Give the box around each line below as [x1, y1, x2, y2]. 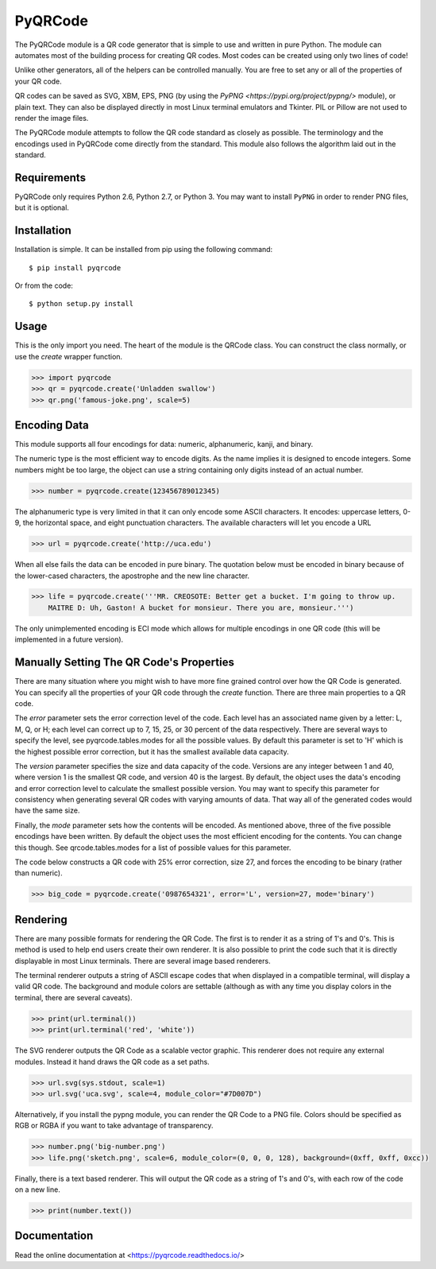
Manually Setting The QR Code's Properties [14, 656, 234, 669]
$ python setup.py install [29, 299, 134, 309]
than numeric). [14, 868, 63, 878]
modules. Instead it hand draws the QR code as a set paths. [14, 1057, 210, 1066]
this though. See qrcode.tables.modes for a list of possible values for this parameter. [14, 843, 291, 852]
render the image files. [14, 113, 89, 122]
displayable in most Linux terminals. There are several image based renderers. [14, 956, 271, 965]
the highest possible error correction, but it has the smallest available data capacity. [14, 747, 289, 756]
